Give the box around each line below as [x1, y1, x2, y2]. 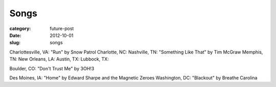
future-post [50, 25, 74, 32]
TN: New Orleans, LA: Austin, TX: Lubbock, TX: [9, 56, 109, 62]
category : [9, 25, 31, 32]
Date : [9, 32, 21, 38]
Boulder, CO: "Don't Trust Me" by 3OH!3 [9, 65, 95, 71]
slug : [9, 40, 20, 46]
